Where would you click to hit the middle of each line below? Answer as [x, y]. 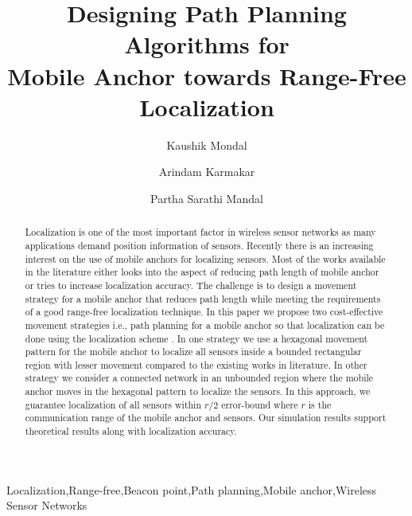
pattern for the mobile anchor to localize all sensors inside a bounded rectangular [193, 352]
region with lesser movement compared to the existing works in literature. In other [196, 364]
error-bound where [260, 404]
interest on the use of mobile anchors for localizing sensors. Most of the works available [205, 258]
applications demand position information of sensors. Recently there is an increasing [199, 245]
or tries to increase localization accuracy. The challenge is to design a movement [191, 285]
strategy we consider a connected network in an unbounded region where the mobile [199, 378]
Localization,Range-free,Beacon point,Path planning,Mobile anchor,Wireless [192, 489]
